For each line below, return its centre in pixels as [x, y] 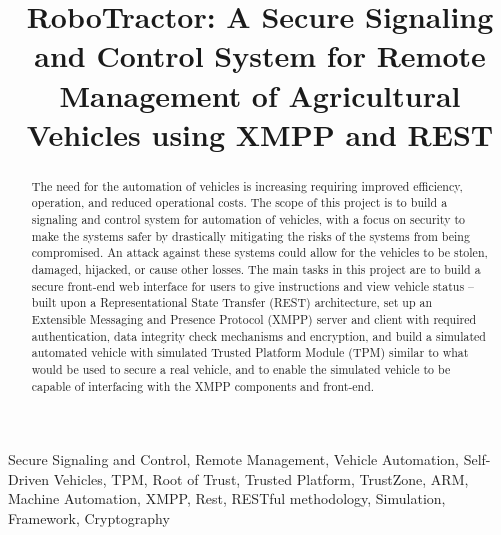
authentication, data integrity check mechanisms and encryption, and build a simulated [258, 335]
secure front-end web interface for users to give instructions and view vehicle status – [253, 285]
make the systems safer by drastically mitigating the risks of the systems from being [250, 235]
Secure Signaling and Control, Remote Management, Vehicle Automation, [234, 459]
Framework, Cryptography [89, 518]
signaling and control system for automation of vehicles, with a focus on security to [248, 219]
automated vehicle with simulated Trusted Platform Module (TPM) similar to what [250, 352]
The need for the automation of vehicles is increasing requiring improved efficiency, [247, 185]
